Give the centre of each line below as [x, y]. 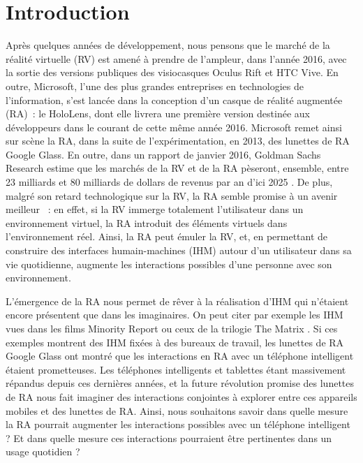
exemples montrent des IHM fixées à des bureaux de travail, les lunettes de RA [175, 342]
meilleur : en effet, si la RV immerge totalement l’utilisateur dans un [155, 209]
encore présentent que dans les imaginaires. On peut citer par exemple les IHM [175, 315]
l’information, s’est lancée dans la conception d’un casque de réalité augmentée [174, 100]
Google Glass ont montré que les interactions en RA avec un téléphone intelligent [180, 356]
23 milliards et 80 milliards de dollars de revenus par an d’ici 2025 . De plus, [169, 182]
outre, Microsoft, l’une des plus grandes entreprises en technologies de [155, 86]
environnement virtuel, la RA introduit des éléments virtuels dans [147, 222]
